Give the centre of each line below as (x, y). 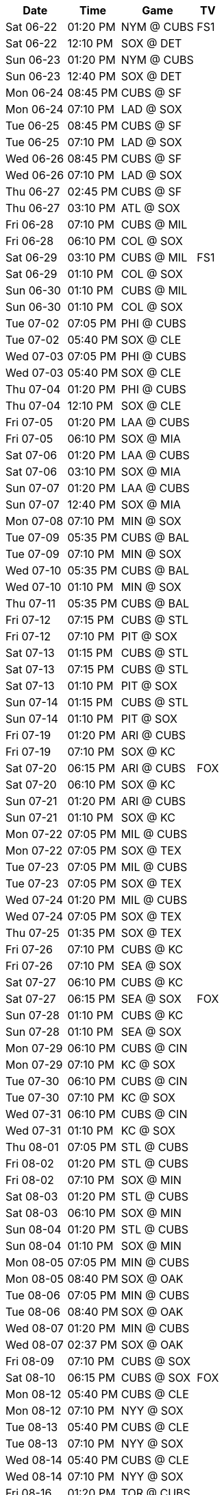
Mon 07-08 (35, 521)
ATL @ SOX (150, 208)
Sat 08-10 (30, 1378)
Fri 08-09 (30, 1361)
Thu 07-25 (33, 933)
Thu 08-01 (32, 1147)
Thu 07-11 (30, 603)
